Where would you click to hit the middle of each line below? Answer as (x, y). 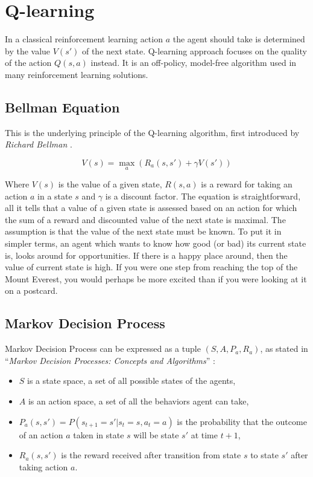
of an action (41, 434)
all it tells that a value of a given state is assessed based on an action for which (151, 208)
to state (264, 455)
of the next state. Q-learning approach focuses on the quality (194, 50)
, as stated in (284, 349)
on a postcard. (31, 290)
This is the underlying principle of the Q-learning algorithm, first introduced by (152, 132)
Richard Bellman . (39, 144)
